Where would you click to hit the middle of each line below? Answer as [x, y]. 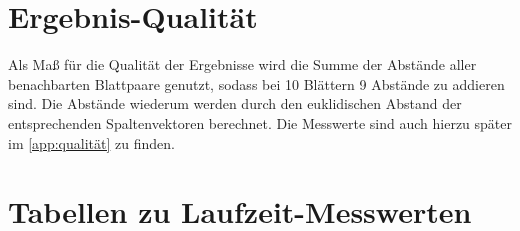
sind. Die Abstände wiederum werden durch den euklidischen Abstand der [235, 103]
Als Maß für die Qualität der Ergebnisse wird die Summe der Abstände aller [242, 64]
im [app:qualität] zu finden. [91, 142]
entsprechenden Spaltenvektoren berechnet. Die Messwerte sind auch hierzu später [260, 122]
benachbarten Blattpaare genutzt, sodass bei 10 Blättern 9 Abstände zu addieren [256, 83]
